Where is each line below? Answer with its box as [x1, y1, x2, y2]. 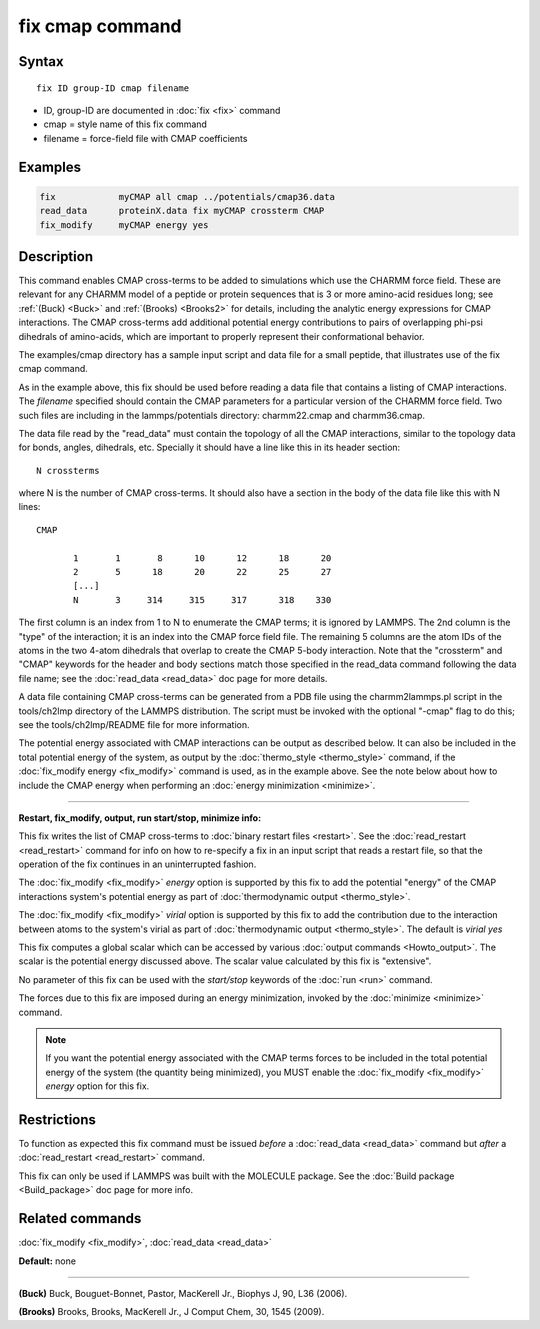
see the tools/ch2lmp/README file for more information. [18, 718, 250, 730]
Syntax [18, 53, 64, 70]
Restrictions [18, 1111, 97, 1128]
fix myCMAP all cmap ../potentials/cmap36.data [39, 191, 335, 202]
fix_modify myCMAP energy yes [39, 219, 209, 230]
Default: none [18, 1255, 77, 1267]
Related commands [18, 1210, 142, 1227]
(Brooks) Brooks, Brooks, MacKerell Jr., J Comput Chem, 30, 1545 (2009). [18, 1306, 325, 1318]
